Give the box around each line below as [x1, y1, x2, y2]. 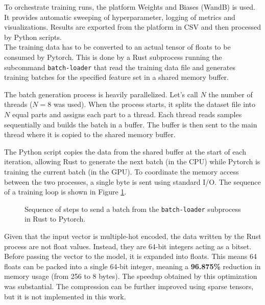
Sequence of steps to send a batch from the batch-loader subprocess [25, 203, 241, 214]
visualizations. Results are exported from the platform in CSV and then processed [4, 21, 261, 32]
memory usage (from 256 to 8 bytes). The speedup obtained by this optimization [4, 271, 257, 281]
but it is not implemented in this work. [4, 291, 126, 301]
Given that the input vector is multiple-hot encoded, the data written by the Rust [4, 231, 261, 241]
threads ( [4, 99, 33, 110]
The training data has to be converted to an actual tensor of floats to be [4, 41, 231, 52]
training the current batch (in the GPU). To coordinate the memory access [4, 166, 239, 177]
